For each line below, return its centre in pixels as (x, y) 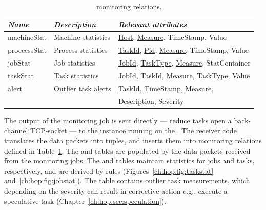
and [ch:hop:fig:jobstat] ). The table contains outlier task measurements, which (127, 181)
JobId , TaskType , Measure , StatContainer (184, 63)
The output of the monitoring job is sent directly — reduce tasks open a (118, 120)
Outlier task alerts (83, 88)
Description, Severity (151, 101)
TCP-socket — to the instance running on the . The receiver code (133, 130)
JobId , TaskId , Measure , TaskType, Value (184, 75)
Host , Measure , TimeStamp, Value (172, 37)
